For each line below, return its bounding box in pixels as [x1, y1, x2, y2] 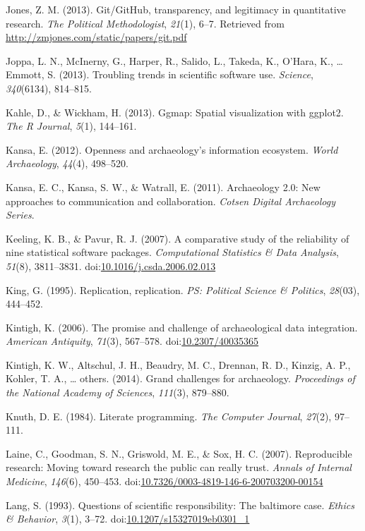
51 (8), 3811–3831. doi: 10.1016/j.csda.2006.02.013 [6, 258, 216, 273]
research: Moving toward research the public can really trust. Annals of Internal [6, 460, 352, 475]
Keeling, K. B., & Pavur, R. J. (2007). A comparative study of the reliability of [6, 231, 349, 245]
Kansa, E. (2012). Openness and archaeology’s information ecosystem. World [6, 142, 338, 157]
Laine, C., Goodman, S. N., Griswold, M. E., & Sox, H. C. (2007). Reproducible [6, 446, 352, 460]
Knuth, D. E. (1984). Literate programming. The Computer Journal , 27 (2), [6, 408, 332, 423]
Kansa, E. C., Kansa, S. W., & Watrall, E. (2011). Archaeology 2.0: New [6, 179, 321, 194]
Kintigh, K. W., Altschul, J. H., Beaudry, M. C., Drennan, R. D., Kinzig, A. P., [6, 357, 351, 372]
